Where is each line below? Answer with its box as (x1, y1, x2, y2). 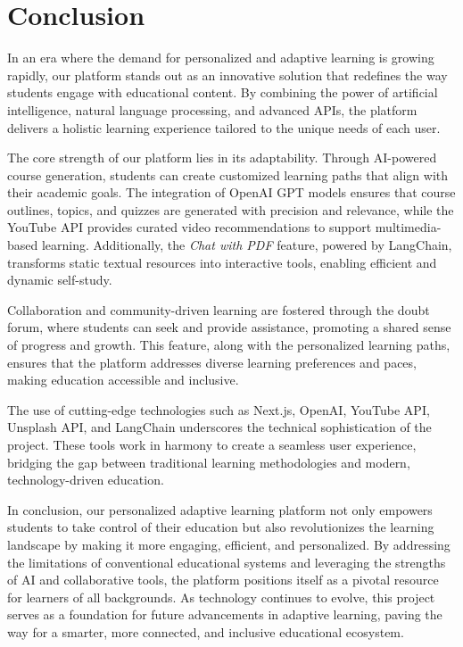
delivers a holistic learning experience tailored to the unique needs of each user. (7, 118, 441, 137)
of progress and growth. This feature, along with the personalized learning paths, (7, 336, 451, 354)
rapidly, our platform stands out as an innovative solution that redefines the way (7, 65, 448, 84)
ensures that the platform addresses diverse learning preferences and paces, (7, 353, 417, 371)
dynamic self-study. (7, 270, 112, 289)
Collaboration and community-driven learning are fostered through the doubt (7, 300, 430, 319)
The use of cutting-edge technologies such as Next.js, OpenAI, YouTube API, (7, 400, 430, 419)
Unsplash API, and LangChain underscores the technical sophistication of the (7, 418, 432, 436)
